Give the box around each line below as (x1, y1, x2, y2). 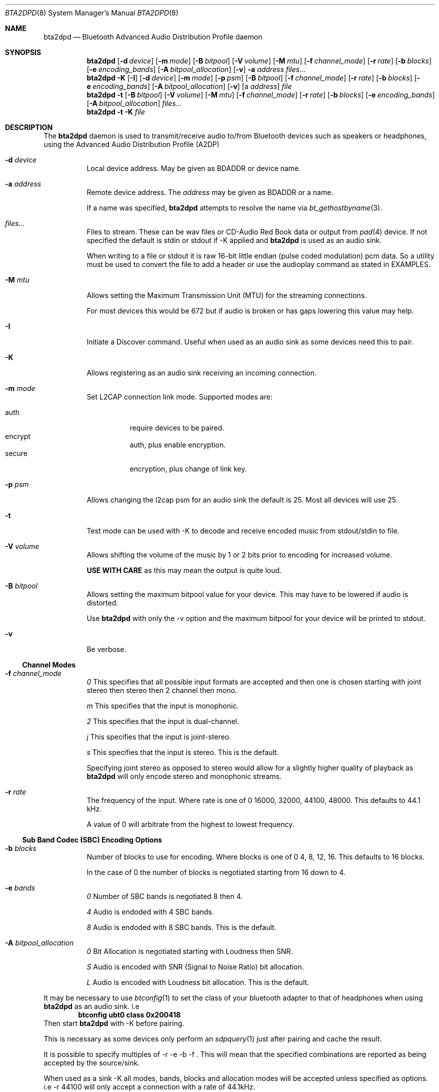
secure (5, 449, 28, 457)
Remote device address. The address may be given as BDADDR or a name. (86, 188, 333, 196)
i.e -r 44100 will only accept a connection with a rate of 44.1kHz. (43, 1082, 255, 1091)
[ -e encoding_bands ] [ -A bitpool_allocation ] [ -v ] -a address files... (86, 65, 306, 73)
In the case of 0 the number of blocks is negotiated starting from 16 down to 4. (86, 868, 345, 876)
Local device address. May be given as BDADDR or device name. (86, 164, 301, 172)
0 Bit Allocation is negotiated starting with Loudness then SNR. (86, 947, 293, 955)
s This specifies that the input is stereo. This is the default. (86, 748, 279, 756)
